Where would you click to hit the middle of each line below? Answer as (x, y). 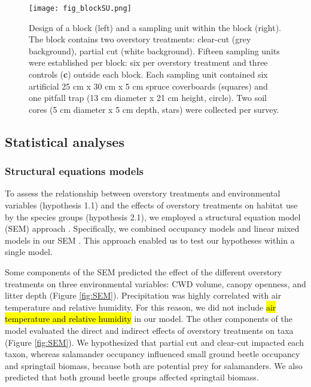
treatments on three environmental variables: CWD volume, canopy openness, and (155, 283)
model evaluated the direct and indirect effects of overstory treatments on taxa (149, 330)
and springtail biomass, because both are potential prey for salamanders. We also (154, 365)
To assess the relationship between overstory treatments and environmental (143, 193)
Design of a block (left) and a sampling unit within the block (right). (155, 27)
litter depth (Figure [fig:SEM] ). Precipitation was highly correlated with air (143, 295)
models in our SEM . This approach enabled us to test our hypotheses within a (150, 240)
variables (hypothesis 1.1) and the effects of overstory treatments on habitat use (151, 205)
